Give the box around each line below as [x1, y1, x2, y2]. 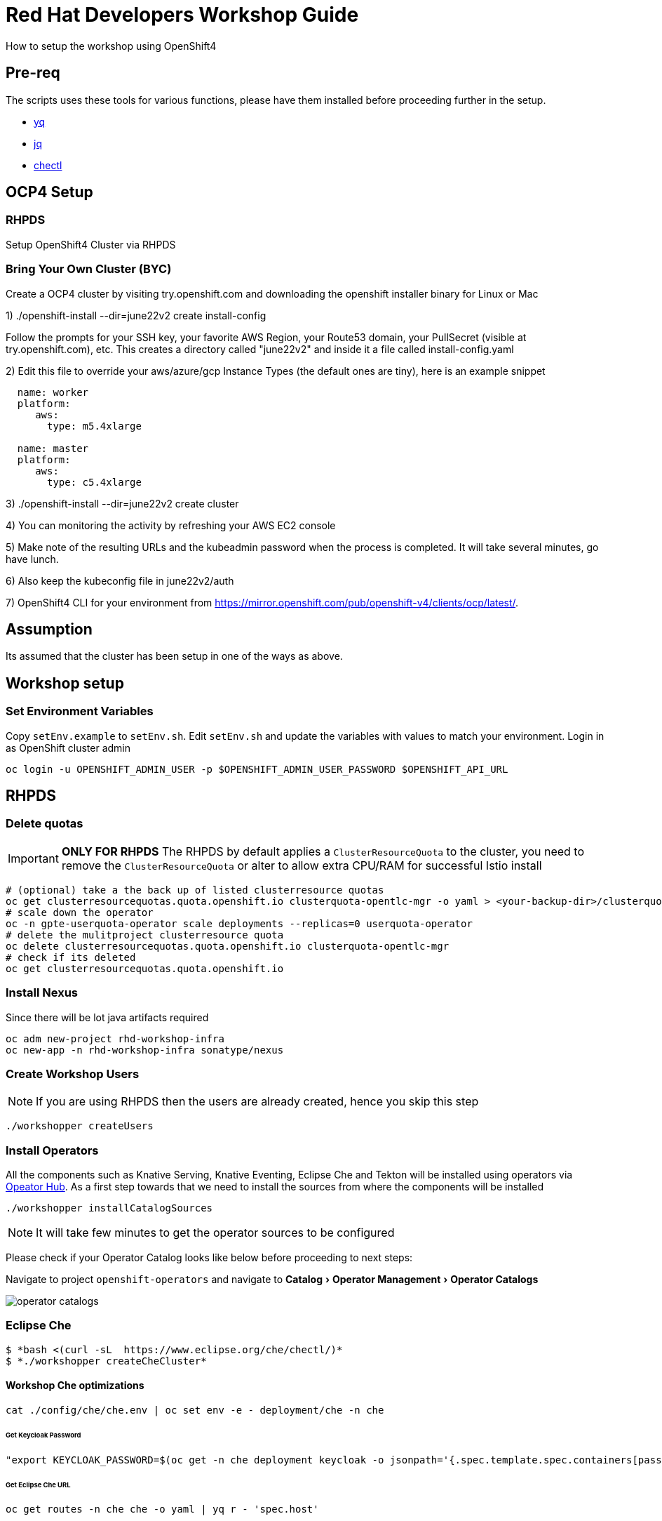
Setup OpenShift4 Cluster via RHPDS [6, 238, 176, 251]
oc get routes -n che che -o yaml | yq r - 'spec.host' [6, 1503, 319, 1515]
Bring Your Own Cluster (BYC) [6, 262, 172, 277]
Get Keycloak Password [6, 1430, 81, 1439]
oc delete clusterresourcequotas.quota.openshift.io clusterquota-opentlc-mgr [6, 940, 450, 952]
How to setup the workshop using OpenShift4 [6, 39, 217, 52]
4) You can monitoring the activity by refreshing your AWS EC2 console [6, 519, 336, 531]
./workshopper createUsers [6, 1120, 154, 1132]
